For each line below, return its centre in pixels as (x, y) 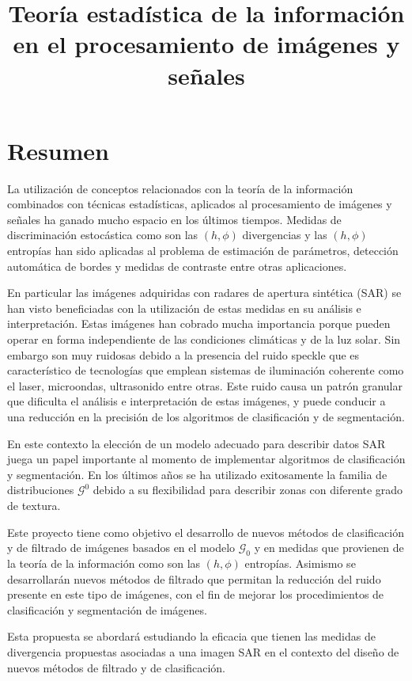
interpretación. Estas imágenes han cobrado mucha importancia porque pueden (199, 323)
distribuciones (41, 490)
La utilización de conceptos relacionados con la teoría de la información (180, 188)
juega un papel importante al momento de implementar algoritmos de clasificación (206, 459)
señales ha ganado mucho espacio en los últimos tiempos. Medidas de (174, 219)
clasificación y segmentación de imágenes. (107, 609)
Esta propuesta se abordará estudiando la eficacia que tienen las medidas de (191, 636)
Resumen (58, 150)
